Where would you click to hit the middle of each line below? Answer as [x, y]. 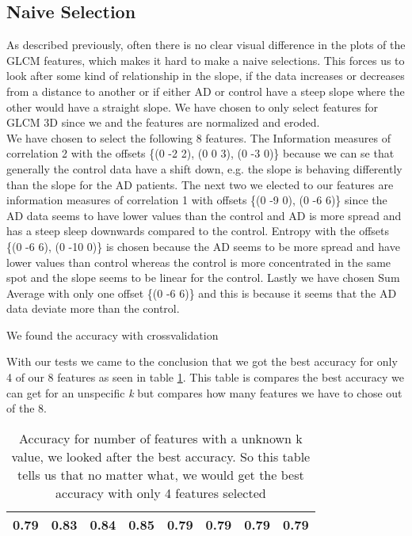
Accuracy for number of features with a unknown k [161, 438]
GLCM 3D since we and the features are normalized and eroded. [163, 122]
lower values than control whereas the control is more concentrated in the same [199, 262]
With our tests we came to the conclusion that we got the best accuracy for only [202, 361]
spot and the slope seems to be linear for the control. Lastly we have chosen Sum [203, 278]
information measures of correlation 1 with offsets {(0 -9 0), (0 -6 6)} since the [197, 200]
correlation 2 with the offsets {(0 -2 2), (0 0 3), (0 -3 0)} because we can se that [200, 153]
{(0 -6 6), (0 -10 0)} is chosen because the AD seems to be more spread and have [203, 246]
